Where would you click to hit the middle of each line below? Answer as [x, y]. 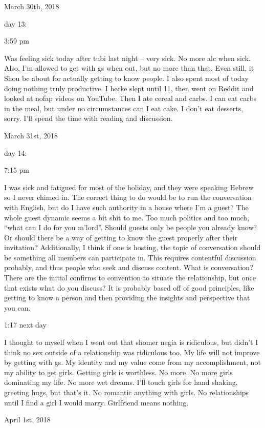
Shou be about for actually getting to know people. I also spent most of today [126, 78]
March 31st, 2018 [31, 135]
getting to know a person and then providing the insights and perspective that [127, 298]
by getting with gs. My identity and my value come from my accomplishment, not [132, 362]
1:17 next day [25, 325]
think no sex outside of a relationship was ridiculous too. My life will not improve [132, 352]
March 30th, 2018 [32, 6]
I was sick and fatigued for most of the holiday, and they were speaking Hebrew [129, 187]
